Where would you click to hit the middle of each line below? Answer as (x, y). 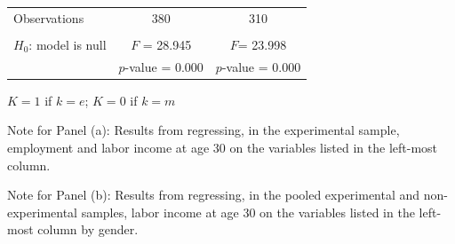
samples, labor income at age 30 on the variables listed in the (248, 212)
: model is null (68, 44)
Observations (49, 17)
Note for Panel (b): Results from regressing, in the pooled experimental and (214, 195)
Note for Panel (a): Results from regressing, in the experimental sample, (204, 130)
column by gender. (88, 229)
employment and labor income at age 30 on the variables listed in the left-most (223, 147)
